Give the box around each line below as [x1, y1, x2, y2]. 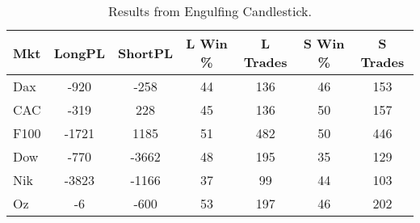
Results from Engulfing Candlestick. [108, 2, 312, 20]
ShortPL [118, 43, 174, 62]
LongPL [53, 43, 106, 62]
